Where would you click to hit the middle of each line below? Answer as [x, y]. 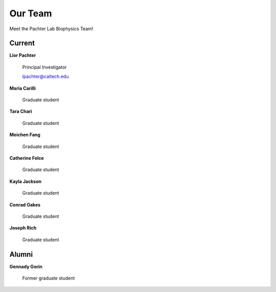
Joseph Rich [23, 228]
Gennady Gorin [26, 266]
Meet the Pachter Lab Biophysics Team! [51, 29]
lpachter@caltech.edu [45, 76]
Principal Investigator [44, 67]
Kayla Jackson [26, 181]
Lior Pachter [23, 55]
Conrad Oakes [25, 204]
